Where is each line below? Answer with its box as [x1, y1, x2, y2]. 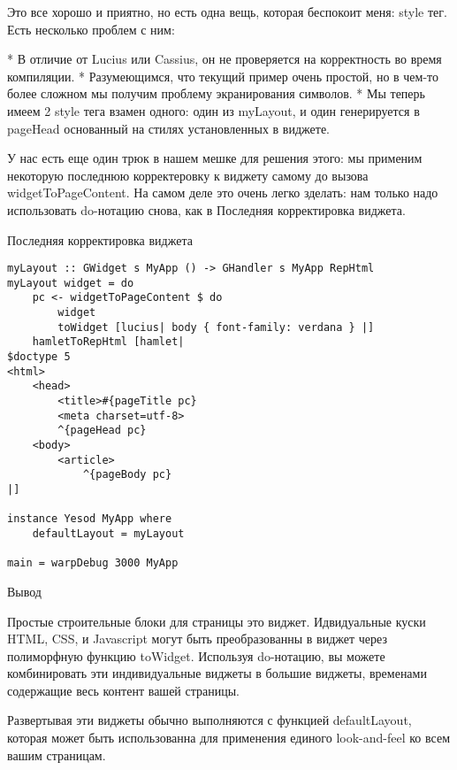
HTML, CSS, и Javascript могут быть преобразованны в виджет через [7, 629, 387, 648]
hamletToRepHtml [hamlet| [32, 335, 185, 349]
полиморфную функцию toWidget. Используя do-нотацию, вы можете [7, 646, 385, 665]
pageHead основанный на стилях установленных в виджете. [7, 119, 330, 137]
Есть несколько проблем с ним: [7, 19, 175, 38]
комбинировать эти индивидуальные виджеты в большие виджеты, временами [7, 664, 427, 682]
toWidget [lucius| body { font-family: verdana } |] [57, 320, 375, 334]
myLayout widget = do [7, 276, 134, 289]
